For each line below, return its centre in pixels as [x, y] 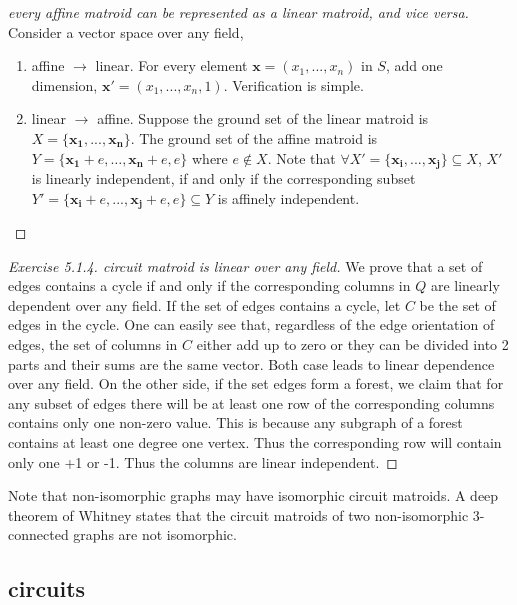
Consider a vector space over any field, [126, 31]
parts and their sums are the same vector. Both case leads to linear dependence [251, 363]
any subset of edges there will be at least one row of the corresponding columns [251, 402]
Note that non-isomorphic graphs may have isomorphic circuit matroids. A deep [253, 495]
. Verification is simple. [293, 84]
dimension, [64, 84]
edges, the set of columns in [93, 344]
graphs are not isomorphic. [155, 534]
